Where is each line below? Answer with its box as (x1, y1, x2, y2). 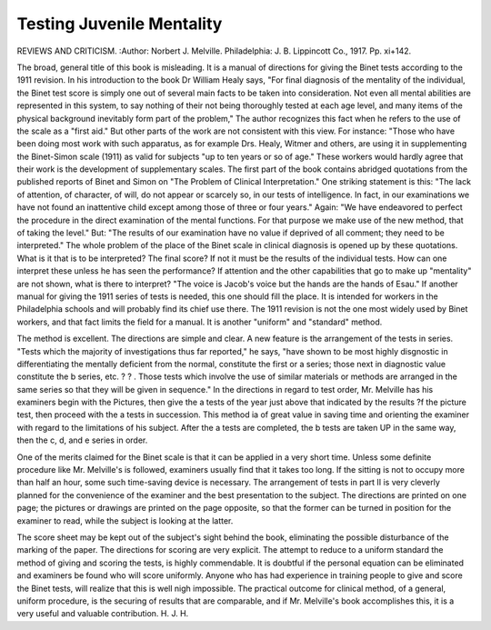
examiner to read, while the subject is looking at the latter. (16, 515, 234, 526)
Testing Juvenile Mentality (16, 14, 223, 34)
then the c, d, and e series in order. (16, 435, 148, 445)
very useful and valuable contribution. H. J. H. (16, 608, 189, 619)
